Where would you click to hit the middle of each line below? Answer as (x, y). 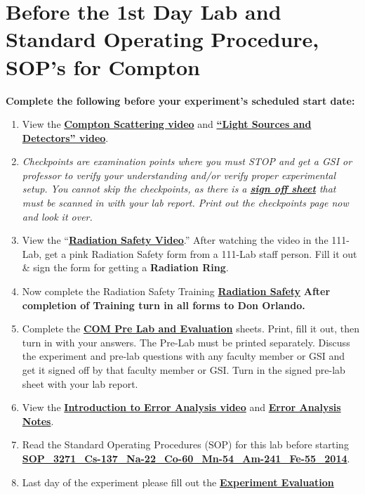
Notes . (38, 421)
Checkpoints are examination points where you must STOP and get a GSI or (187, 161)
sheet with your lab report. (80, 383)
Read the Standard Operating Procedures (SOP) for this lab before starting (185, 444)
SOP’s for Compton (103, 66)
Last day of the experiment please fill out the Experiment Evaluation (178, 482)
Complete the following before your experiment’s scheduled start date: (180, 100)
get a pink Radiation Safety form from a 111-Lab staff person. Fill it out (201, 253)
